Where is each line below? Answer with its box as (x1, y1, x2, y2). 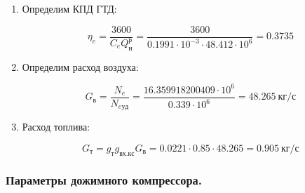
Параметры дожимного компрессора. (6, 171, 202, 188)
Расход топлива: (22, 119, 90, 134)
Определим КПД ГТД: (22, 1, 117, 15)
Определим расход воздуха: (22, 59, 139, 74)
